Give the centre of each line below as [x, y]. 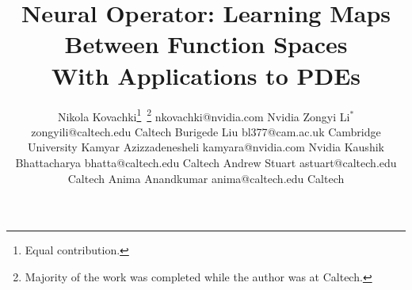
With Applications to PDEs [206, 75]
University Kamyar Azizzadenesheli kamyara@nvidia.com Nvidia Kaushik [206, 147]
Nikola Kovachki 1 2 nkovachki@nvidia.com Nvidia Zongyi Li [204, 115]
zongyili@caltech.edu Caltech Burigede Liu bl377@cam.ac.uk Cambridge [206, 131]
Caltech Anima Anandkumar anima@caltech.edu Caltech [206, 178]
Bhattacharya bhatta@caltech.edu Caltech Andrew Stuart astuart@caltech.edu [206, 162]
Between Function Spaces [206, 44]
